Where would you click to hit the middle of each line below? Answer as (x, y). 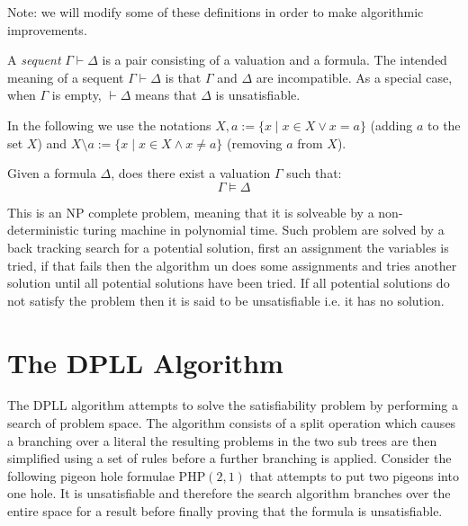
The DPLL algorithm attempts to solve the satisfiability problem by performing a (233, 405)
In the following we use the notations (109, 125)
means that (166, 95)
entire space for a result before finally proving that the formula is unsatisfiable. (225, 511)
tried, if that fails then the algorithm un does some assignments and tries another (232, 265)
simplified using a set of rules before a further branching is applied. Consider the (229, 458)
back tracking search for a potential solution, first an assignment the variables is (228, 247)
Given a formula (52, 173)
